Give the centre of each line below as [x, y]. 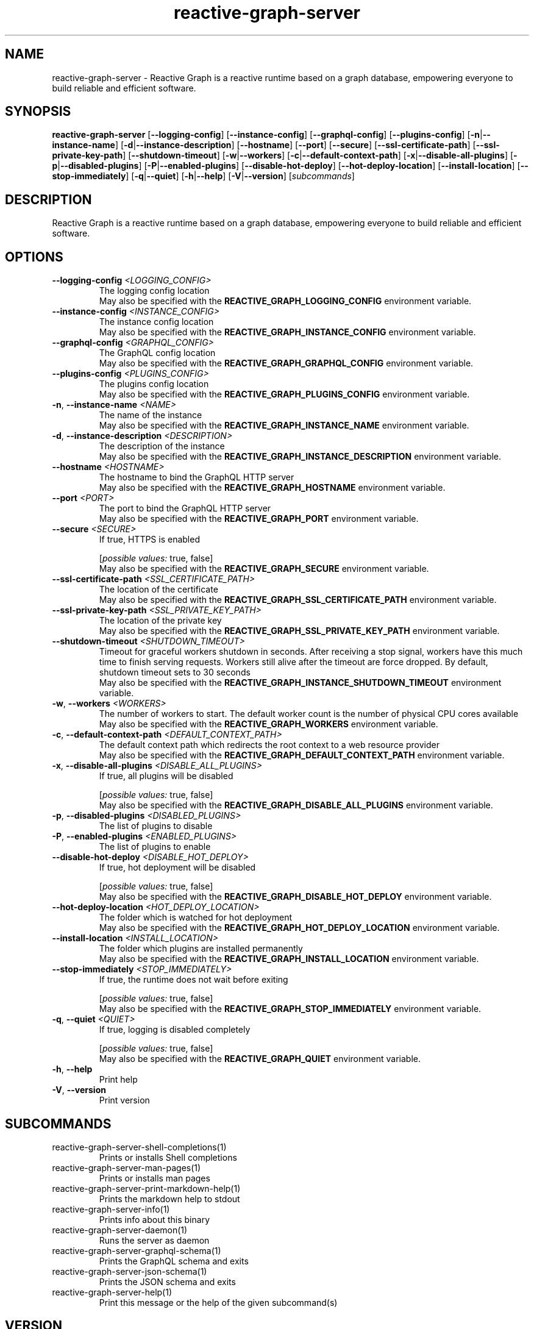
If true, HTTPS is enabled [149, 540]
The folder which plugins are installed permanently [201, 949]
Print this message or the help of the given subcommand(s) [218, 1302]
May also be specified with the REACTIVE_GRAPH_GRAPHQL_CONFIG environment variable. [286, 363]
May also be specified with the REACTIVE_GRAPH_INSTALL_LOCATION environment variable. [289, 959]
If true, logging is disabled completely [175, 1030]
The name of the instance [151, 415]
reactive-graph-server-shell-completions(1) [139, 1147]
